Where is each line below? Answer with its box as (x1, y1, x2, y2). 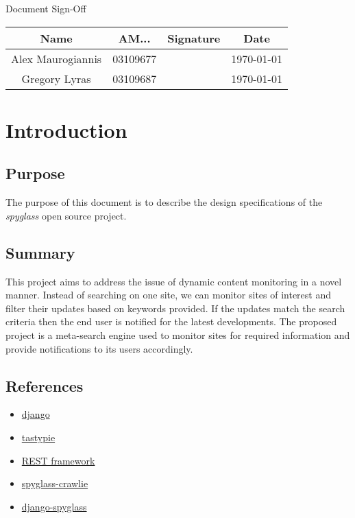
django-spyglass (21, 499, 87, 513)
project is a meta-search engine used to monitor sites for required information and (5, 327, 350, 342)
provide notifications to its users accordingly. (5, 341, 193, 355)
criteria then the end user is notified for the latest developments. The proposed (5, 314, 337, 329)
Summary (5, 242, 75, 263)
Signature (167, 30, 221, 46)
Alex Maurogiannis (11, 50, 102, 67)
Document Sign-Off (5, 1, 86, 15)
